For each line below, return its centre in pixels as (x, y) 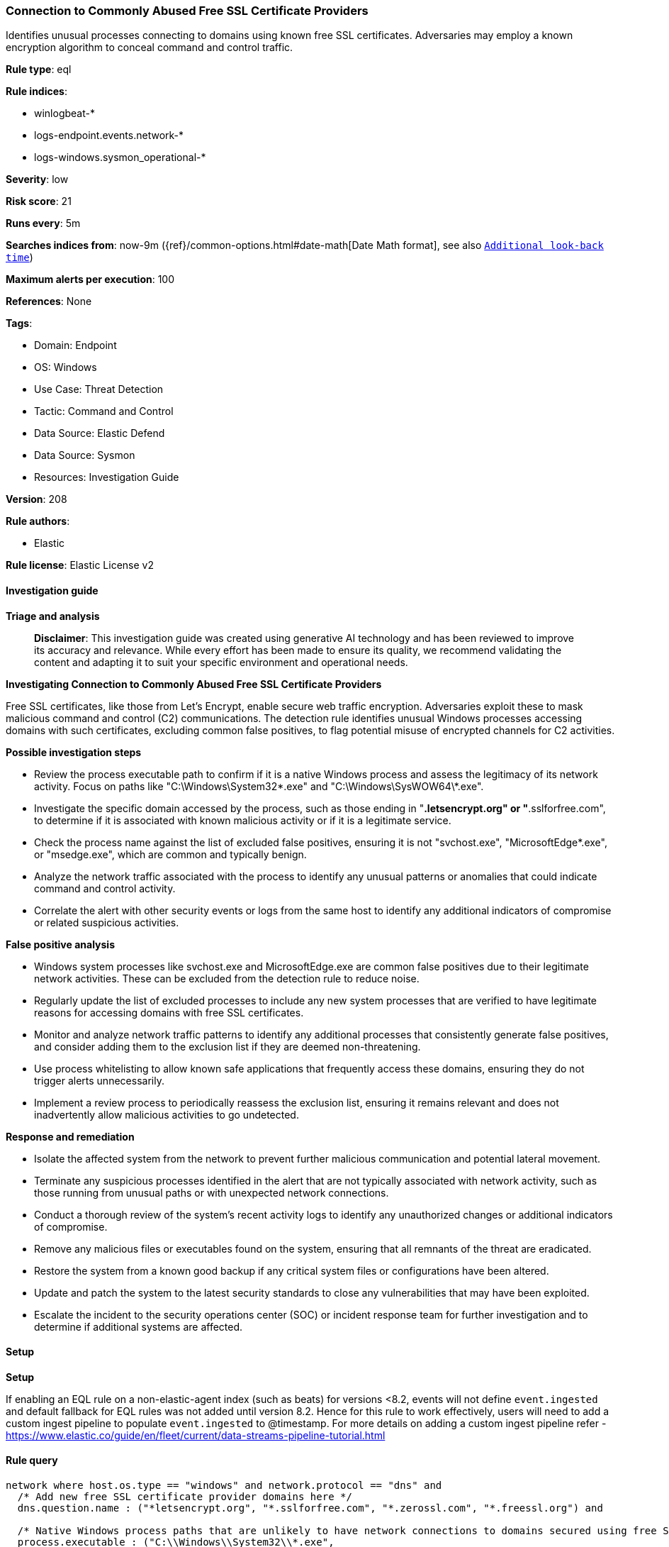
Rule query (32, 1460)
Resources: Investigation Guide (107, 477)
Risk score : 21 (39, 201)
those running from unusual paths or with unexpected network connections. (212, 1192)
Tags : (19, 323)
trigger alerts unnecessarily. (99, 1080)
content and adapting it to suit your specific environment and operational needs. (221, 662)
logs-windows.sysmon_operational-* (120, 157)
